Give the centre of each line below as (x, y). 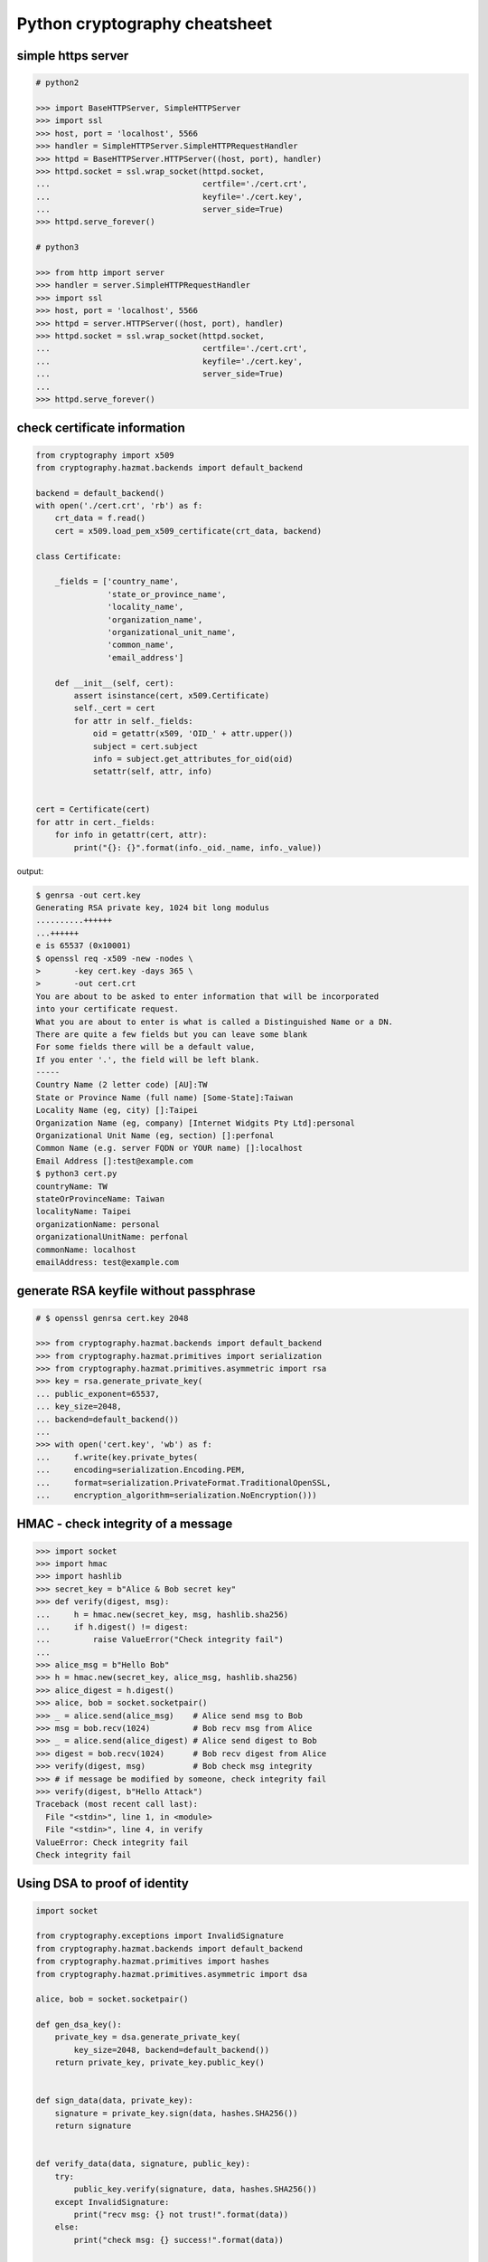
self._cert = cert (114, 708)
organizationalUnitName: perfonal (112, 1237)
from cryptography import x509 (105, 455)
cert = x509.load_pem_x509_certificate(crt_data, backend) (188, 531)
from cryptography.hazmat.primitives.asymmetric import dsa (172, 1974)
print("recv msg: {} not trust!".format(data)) (181, 2214)
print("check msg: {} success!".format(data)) (178, 2240)
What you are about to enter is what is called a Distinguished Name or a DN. (214, 1022)
